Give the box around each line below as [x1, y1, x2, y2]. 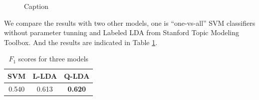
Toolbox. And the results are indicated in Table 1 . [4, 37, 158, 47]
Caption [24, 1, 49, 11]
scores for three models [18, 53, 89, 64]
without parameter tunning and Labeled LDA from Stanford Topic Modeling [4, 27, 239, 38]
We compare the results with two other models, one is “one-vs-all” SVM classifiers [4, 17, 256, 28]
